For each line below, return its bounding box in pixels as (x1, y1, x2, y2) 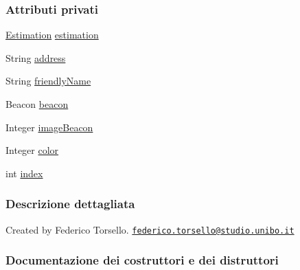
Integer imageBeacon (5, 120, 93, 134)
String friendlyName (5, 74, 91, 88)
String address (5, 50, 66, 65)
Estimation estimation (5, 27, 99, 42)
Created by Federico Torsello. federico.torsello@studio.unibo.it (5, 222, 295, 236)
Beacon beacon (5, 97, 69, 111)
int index (5, 166, 43, 180)
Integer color (5, 143, 59, 157)
